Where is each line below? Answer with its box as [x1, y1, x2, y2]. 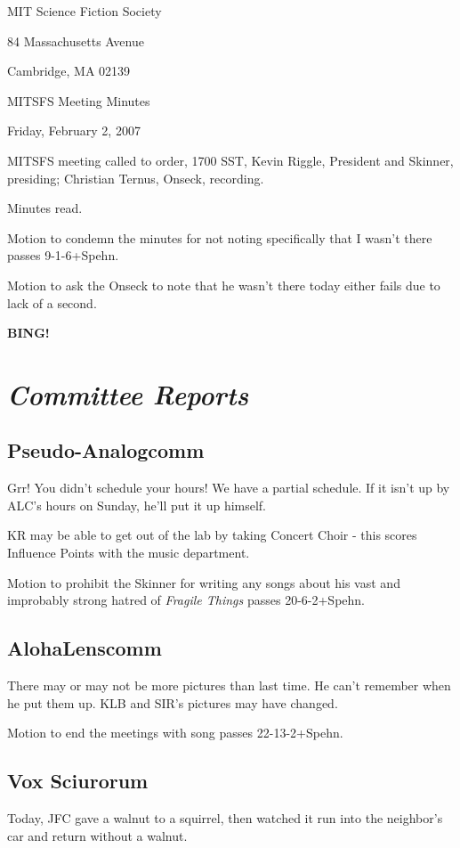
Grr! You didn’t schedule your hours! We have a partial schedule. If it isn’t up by [7, 478, 450, 497]
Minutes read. [7, 199, 83, 217]
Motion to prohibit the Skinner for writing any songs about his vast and [7, 573, 400, 591]
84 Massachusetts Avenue [7, 31, 144, 50]
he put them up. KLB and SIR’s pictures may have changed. [7, 693, 338, 712]
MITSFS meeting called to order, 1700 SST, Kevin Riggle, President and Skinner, [7, 151, 454, 169]
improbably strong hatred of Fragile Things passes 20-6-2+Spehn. [7, 591, 365, 609]
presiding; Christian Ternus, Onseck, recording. [7, 168, 264, 187]
